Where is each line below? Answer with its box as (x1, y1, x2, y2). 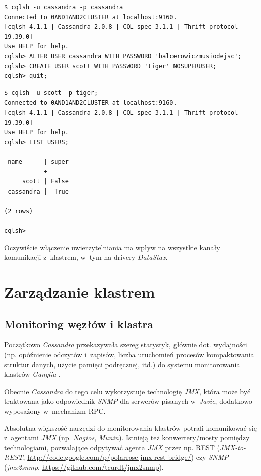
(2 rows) (4, 207, 33, 215)
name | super (8, 158, 69, 165)
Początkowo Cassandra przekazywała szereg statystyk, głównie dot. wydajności (4, 339, 247, 350)
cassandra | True (8, 187, 69, 195)
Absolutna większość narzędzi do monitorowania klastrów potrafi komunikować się (4, 422, 257, 433)
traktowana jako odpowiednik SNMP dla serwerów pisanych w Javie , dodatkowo (4, 396, 252, 406)
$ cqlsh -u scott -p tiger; (4, 89, 98, 97)
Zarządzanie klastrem (4, 281, 155, 302)
